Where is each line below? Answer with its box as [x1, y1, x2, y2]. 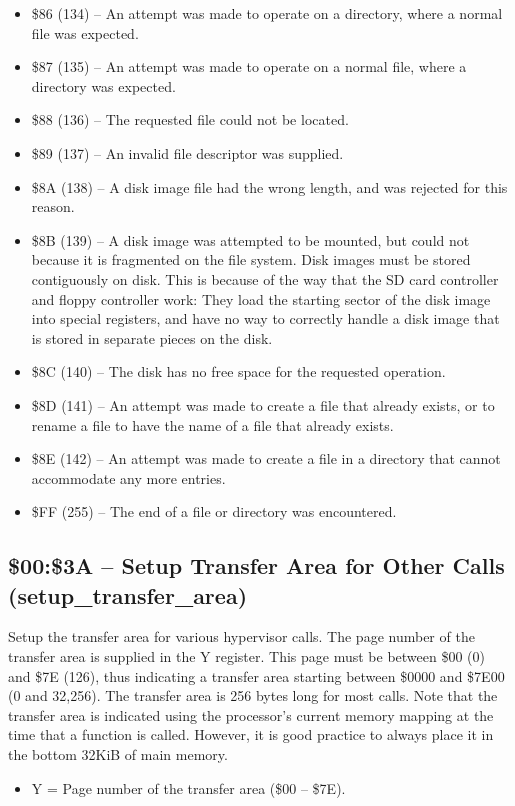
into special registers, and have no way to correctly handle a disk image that [31, 308, 500, 329]
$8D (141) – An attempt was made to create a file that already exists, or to [31, 394, 495, 415]
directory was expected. [31, 75, 176, 96]
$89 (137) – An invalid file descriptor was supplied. [31, 142, 344, 163]
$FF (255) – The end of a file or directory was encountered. [31, 501, 397, 522]
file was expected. [31, 22, 139, 43]
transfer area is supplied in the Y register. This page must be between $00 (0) [8, 646, 486, 667]
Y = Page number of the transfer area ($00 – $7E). [31, 777, 346, 798]
